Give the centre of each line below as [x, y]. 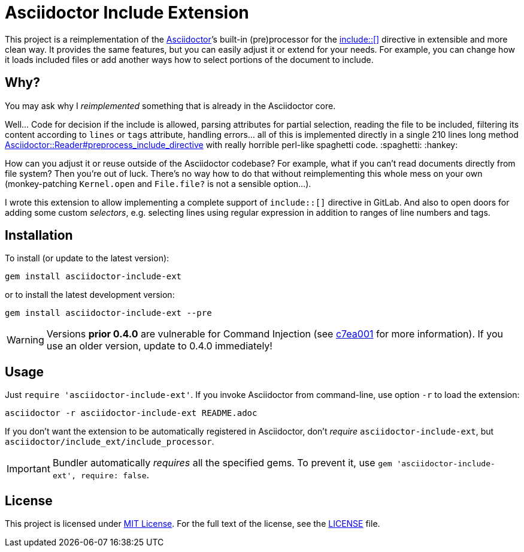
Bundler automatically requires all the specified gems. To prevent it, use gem [222, 463]
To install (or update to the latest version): [87, 258]
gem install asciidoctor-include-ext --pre [108, 313]
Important [28, 469]
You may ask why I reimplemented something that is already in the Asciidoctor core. [170, 105]
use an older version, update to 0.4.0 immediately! [159, 346]
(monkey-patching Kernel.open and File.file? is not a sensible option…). [158, 183]
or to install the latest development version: [90, 295]
